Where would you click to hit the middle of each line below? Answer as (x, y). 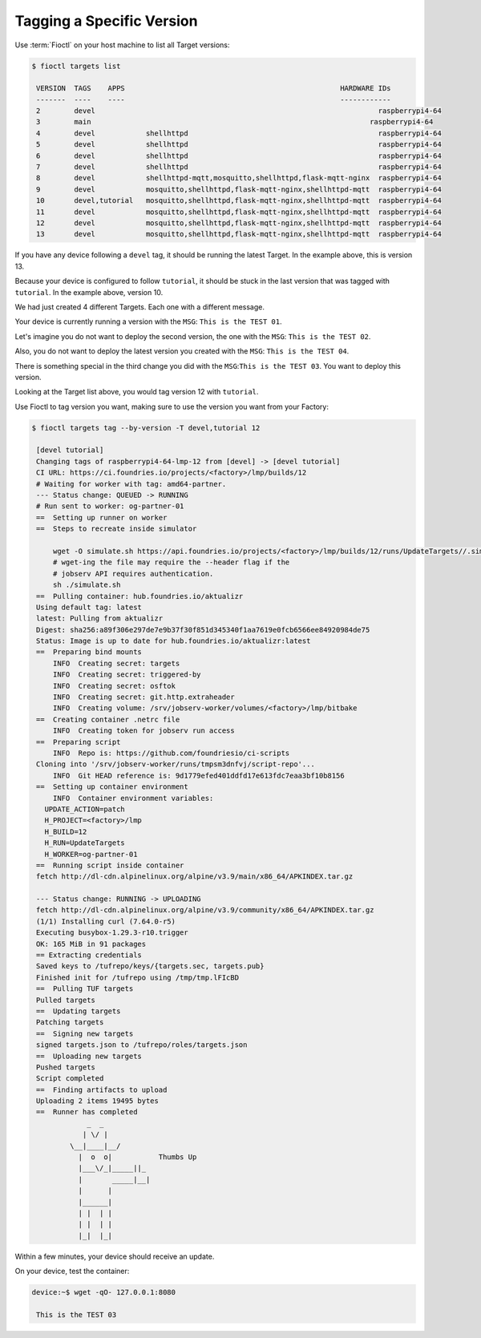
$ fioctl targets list (76, 66)
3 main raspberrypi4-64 (235, 122)
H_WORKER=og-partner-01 (91, 854)
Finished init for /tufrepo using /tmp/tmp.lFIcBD (138, 977)
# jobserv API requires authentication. (133, 574)
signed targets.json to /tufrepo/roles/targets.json (142, 1045)
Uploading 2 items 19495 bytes (98, 1101)
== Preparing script (79, 742)
